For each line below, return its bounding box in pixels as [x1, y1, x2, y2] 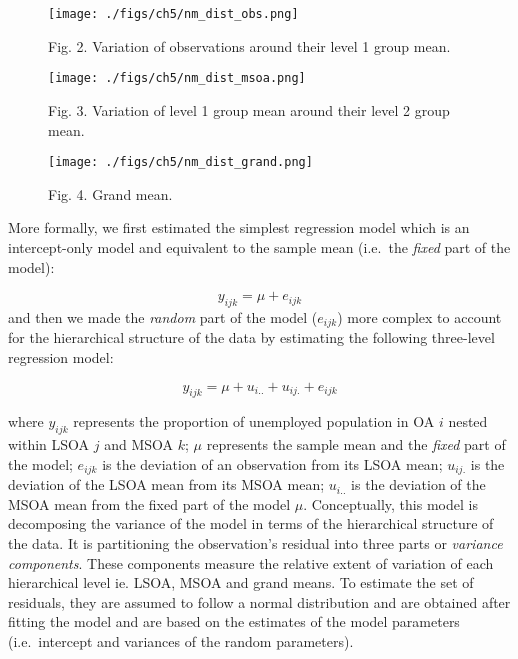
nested [448, 411, 488, 432]
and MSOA [104, 434, 174, 455]
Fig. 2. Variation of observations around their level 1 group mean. [48, 35, 451, 56]
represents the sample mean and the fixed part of [206, 434, 506, 455]
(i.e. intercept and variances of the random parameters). [8, 630, 354, 651]
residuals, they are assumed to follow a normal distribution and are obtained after [8, 591, 511, 612]
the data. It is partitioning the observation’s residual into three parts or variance [8, 532, 503, 553]
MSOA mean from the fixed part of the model [8, 493, 291, 514]
